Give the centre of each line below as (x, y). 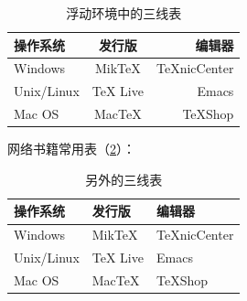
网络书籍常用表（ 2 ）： (71, 149)
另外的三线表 (124, 179)
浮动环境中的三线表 (124, 13)
